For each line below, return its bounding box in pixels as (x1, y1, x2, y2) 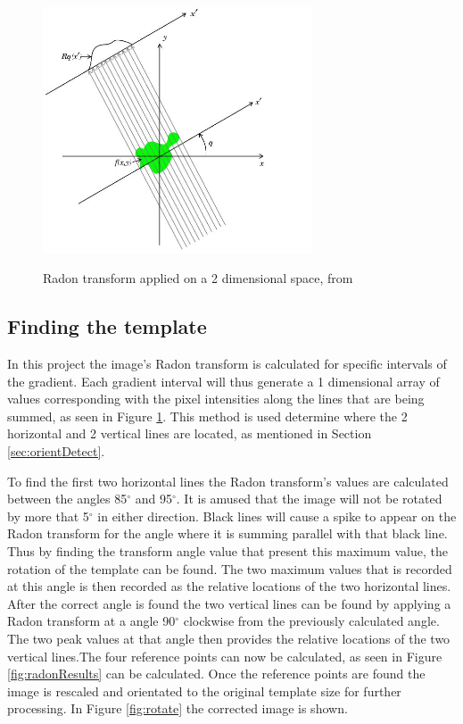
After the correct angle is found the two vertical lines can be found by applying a (7, 594, 451, 612)
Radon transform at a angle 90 (7, 612, 176, 630)
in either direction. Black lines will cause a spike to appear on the (97, 506, 457, 525)
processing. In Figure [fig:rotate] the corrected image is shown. (7, 699, 348, 718)
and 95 (135, 489, 172, 508)
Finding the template (7, 312, 207, 340)
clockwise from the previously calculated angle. (183, 612, 440, 630)
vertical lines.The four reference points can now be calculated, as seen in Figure (7, 646, 442, 665)
